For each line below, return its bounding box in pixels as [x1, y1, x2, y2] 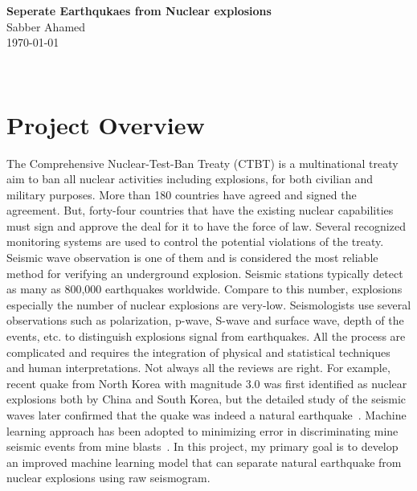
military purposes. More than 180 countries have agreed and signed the [6, 186, 357, 203]
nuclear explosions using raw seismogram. [6, 469, 211, 486]
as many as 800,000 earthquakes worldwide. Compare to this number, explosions [6, 280, 403, 297]
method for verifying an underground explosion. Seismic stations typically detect [6, 264, 403, 281]
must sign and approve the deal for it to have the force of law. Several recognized [6, 217, 406, 234]
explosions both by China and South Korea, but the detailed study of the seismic [6, 391, 407, 407]
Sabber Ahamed [6, 18, 86, 35]
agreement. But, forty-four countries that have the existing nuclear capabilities [6, 202, 394, 219]
